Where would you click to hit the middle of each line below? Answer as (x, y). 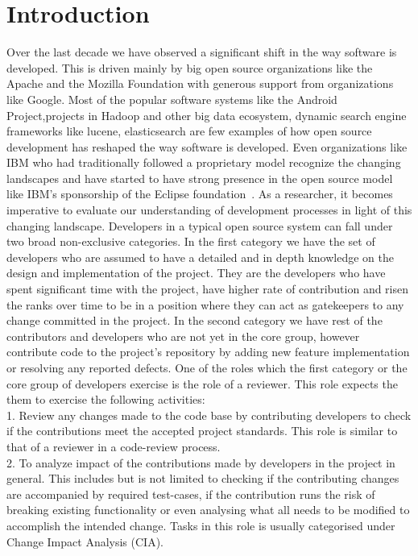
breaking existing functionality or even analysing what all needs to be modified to (208, 510)
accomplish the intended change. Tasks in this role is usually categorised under (201, 525)
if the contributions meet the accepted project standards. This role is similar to (202, 431)
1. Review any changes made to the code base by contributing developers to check (209, 415)
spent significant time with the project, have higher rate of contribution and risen (208, 289)
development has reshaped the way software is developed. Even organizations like (207, 146)
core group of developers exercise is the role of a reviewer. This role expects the (202, 383)
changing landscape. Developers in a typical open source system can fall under (200, 225)
